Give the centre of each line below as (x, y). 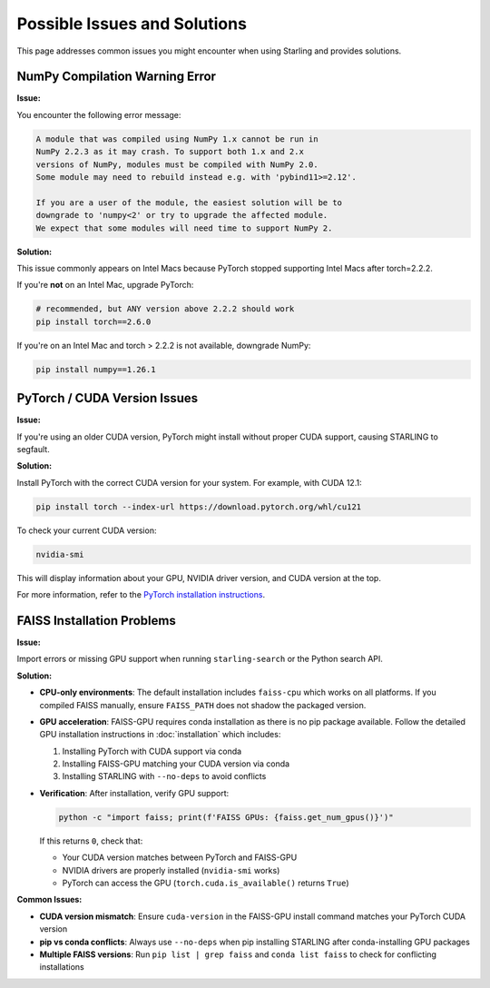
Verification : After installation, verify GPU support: (134, 793)
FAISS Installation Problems (96, 621)
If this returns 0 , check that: (91, 841)
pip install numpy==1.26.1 (96, 369)
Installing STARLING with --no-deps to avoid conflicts (164, 776)
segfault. (33, 449)
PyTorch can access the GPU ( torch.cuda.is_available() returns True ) (206, 883)
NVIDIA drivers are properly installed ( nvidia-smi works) (171, 870)
